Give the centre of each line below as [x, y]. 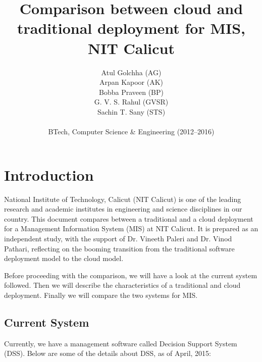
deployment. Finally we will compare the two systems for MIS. [101, 295]
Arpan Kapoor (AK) [131, 82]
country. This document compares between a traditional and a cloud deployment [129, 218]
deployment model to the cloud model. [64, 258]
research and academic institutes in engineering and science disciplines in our [123, 209]
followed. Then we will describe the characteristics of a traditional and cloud [122, 285]
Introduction [49, 174]
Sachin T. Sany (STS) [131, 111]
